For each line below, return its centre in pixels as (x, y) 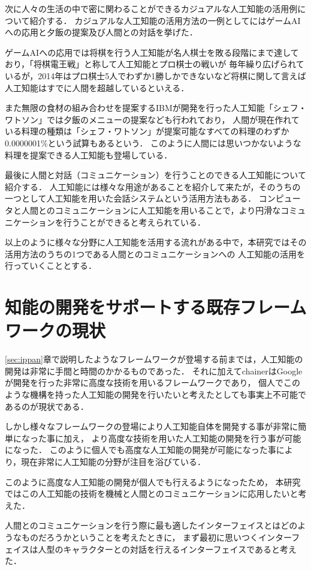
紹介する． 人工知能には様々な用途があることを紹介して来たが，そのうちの (153, 186)
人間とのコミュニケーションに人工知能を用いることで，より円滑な (151, 210)
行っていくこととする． (51, 265)
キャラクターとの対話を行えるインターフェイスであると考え (180, 549)
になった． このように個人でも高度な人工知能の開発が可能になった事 (141, 450)
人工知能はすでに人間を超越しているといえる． (97, 87)
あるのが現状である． (47, 406)
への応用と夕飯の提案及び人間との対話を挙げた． (101, 32)
